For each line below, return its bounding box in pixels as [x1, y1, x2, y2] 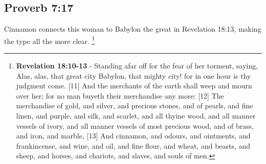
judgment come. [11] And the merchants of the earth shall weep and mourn [16, 80, 252, 91]
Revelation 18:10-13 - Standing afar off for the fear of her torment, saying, [16, 60, 258, 71]
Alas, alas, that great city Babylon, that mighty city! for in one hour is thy [16, 70, 251, 81]
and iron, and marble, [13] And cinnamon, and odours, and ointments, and [16, 130, 251, 141]
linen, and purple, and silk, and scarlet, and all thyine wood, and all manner [16, 110, 256, 121]
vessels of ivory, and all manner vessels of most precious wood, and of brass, [16, 120, 254, 131]
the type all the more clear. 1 [4, 34, 95, 46]
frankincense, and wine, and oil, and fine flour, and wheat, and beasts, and [16, 140, 251, 151]
